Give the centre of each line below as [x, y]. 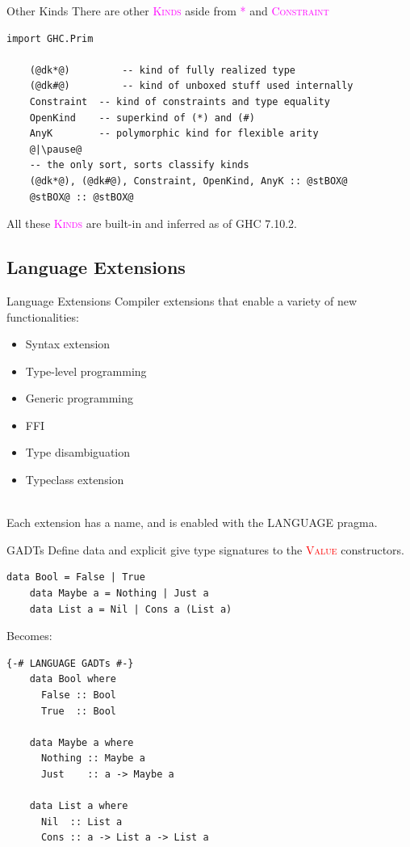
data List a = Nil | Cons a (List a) [131, 609]
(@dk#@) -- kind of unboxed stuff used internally [191, 86]
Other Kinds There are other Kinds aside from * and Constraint [168, 11]
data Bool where [73, 679]
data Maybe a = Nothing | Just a [119, 594]
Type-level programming [86, 371]
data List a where [79, 806]
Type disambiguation [78, 452]
